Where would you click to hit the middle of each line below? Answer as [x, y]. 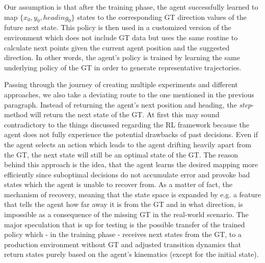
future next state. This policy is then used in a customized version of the [118, 27]
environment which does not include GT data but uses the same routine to [121, 37]
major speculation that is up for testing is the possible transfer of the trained [125, 224]
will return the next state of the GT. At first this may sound [125, 114]
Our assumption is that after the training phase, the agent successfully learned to [131, 7]
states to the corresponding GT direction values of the [162, 17]
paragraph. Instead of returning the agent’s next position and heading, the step [128, 104]
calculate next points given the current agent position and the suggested [117, 47]
